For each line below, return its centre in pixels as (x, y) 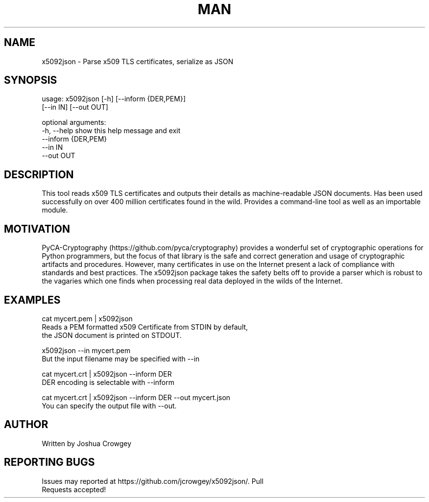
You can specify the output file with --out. (109, 406)
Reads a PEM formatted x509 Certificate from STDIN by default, (145, 327)
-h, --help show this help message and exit (111, 131)
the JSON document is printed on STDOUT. (112, 335)
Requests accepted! (74, 489)
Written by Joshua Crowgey (87, 443)
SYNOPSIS (31, 80)
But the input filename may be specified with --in (121, 359)
